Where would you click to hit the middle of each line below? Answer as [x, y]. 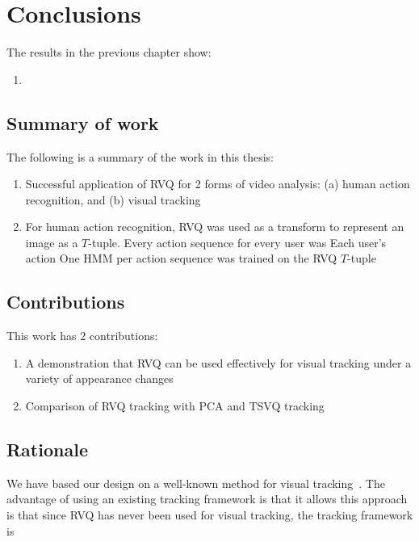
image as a [52, 242]
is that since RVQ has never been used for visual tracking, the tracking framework [210, 515]
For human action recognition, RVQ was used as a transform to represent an [215, 227]
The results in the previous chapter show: [109, 52]
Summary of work [83, 122]
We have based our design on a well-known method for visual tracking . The [196, 483]
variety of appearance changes [99, 378]
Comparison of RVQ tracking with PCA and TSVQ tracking [175, 406]
